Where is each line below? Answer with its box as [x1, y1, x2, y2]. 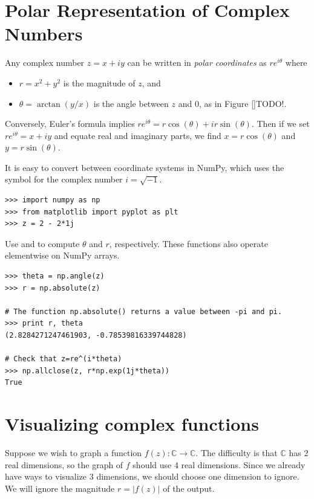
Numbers [5, 21, 83, 46]
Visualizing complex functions [5, 411, 259, 436]
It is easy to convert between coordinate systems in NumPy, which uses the [5, 161, 284, 173]
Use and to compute [5, 237, 80, 249]
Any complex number [5, 56, 85, 69]
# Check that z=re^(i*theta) [5, 355, 122, 364]
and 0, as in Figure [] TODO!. [178, 97, 287, 109]
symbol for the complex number [5, 173, 123, 185]
